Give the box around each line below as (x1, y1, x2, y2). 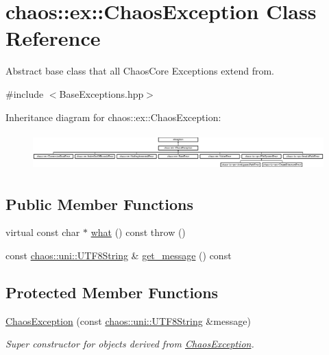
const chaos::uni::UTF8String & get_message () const (5, 248, 232, 262)
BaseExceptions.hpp (59, 86, 144, 101)
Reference (5, 24, 101, 52)
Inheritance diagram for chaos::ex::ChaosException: (5, 109, 221, 124)
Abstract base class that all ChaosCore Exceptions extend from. (5, 64, 274, 78)
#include (5, 86, 44, 101)
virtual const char (5, 225, 80, 239)
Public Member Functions (5, 193, 193, 214)
